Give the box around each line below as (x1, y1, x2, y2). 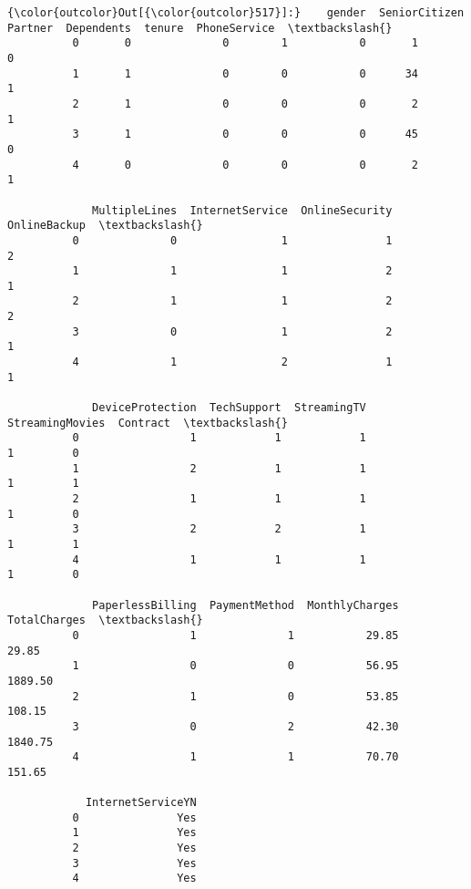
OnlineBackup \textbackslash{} (7, 219, 203, 233)
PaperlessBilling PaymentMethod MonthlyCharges (92, 598, 399, 612)
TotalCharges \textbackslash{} (7, 614, 203, 627)
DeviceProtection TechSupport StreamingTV (92, 401, 366, 415)
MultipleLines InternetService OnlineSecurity (92, 203, 393, 217)
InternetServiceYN (85, 796, 197, 810)
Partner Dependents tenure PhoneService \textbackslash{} (7, 21, 393, 35)
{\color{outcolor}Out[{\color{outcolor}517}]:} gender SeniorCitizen (7, 6, 465, 19)
